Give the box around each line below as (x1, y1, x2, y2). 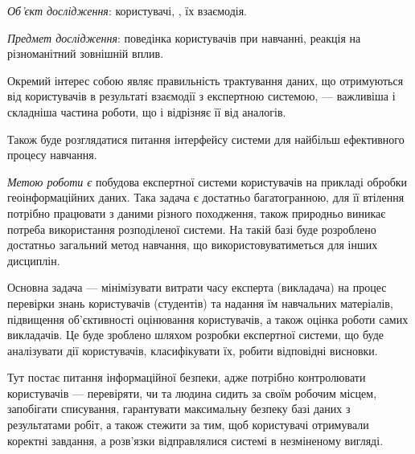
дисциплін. (7, 252, 60, 268)
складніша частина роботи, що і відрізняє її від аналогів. (7, 103, 286, 120)
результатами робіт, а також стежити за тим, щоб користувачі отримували (7, 416, 369, 433)
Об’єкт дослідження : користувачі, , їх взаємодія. (7, 2, 247, 18)
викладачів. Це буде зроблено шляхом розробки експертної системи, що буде (7, 326, 384, 343)
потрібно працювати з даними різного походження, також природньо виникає (7, 204, 386, 221)
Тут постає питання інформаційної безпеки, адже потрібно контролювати (7, 369, 366, 386)
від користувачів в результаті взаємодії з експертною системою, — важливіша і (7, 88, 396, 104)
